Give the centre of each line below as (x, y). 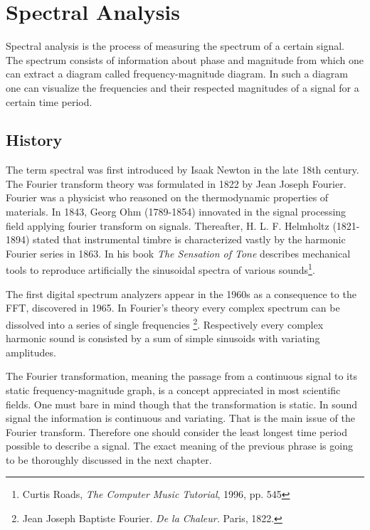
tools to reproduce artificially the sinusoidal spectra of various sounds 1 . (160, 269)
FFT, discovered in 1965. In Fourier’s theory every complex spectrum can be (173, 308)
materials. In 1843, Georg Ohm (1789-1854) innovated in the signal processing (176, 212)
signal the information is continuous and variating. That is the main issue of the (180, 418)
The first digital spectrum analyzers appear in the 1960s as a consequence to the (181, 293)
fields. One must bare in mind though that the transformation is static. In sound (182, 404)
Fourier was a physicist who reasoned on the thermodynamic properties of (167, 197)
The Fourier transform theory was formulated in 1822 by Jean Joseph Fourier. (176, 183)
